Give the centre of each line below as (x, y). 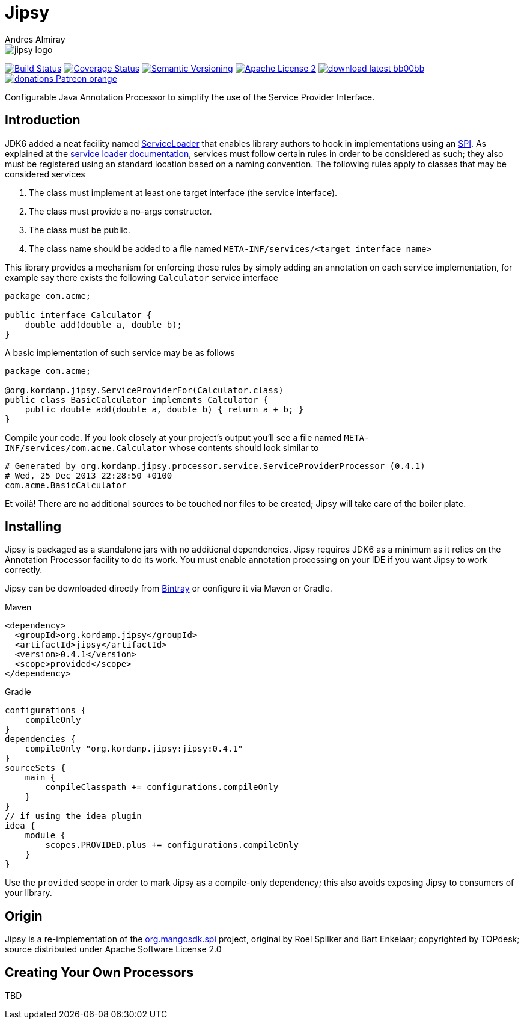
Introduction (43, 120)
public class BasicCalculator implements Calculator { (137, 400)
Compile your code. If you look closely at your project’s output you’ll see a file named (173, 437)
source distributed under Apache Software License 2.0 (113, 949)
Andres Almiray (35, 39)
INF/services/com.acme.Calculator (86, 448)
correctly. (24, 570)
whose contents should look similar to (244, 447)
